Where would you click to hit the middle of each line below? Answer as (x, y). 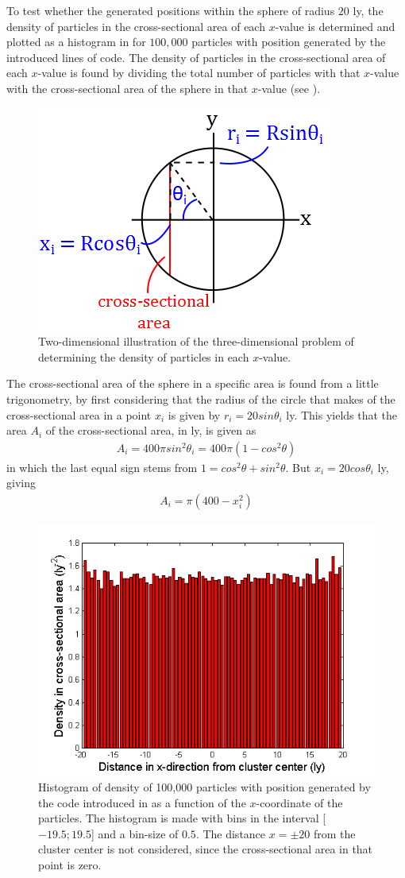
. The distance (231, 833)
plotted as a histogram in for (76, 42)
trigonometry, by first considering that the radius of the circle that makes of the (201, 398)
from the (334, 833)
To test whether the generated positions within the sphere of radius (171, 10)
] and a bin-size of (135, 833)
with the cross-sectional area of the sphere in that (127, 88)
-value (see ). (289, 88)
